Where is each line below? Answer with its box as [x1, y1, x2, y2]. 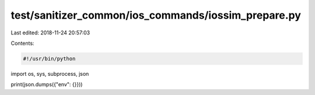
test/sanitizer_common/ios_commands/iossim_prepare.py [10, 9, 302, 22]
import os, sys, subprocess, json [10, 70, 89, 77]
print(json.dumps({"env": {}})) [10, 81, 83, 88]
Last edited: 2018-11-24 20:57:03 [10, 29, 90, 36]
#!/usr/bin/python [23, 55, 76, 62]
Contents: [10, 40, 34, 47]
